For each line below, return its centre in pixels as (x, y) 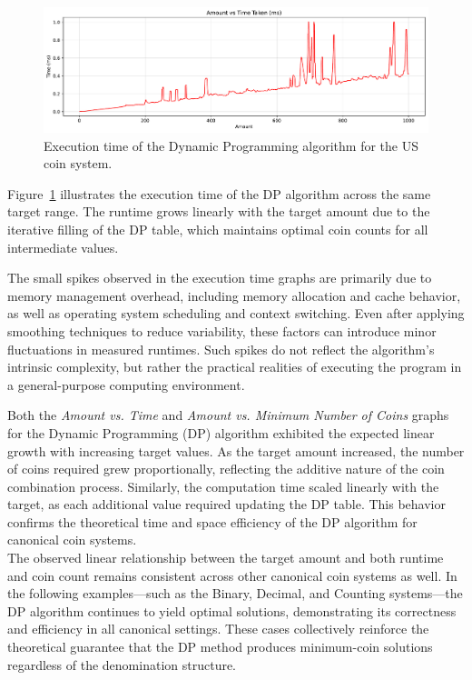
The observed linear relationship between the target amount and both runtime (226, 558)
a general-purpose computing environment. (126, 384)
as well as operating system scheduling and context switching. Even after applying (236, 313)
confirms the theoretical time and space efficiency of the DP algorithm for (212, 521)
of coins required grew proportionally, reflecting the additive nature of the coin (226, 469)
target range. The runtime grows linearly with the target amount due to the (219, 211)
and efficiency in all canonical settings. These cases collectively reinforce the (218, 629)
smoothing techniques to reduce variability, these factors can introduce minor (222, 330)
